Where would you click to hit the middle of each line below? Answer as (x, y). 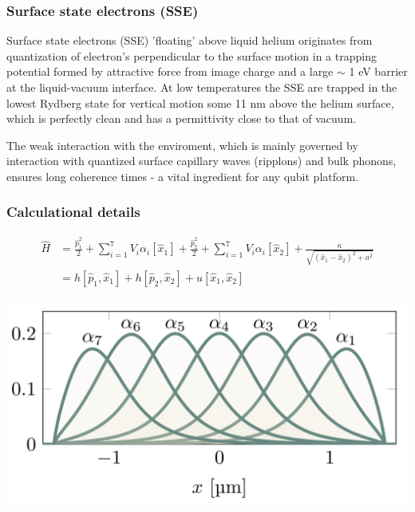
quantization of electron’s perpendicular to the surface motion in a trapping (192, 55)
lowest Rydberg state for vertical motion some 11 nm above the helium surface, (200, 102)
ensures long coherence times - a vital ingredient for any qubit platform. (183, 176)
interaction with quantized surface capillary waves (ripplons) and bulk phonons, (202, 161)
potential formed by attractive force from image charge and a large (170, 71)
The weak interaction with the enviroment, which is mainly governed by (182, 145)
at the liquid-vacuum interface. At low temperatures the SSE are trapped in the (202, 87)
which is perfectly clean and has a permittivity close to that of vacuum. (182, 118)
